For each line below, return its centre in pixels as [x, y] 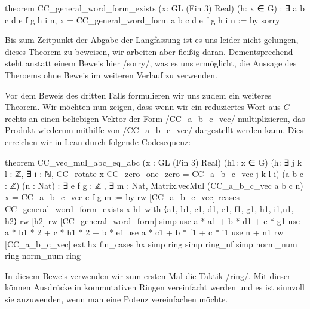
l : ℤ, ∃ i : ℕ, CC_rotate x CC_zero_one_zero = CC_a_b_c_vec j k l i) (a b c [154, 174]
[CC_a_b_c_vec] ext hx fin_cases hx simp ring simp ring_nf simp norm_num [151, 244]
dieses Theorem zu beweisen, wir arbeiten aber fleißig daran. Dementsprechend [149, 51]
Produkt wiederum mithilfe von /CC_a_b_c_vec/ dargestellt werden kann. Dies [154, 130]
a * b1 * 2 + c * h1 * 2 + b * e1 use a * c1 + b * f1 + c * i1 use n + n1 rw [144, 232]
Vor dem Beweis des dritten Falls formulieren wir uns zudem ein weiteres [138, 95]
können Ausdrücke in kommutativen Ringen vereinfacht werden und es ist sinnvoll [155, 287]
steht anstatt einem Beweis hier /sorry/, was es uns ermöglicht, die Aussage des [151, 63]
